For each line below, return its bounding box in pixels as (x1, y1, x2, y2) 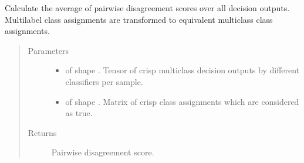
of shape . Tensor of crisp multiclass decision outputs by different (65, 64, 300, 76)
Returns (28, 126, 57, 138)
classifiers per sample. (65, 75, 143, 87)
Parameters (28, 44, 69, 56)
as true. (65, 107, 93, 119)
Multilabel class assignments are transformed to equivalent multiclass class (5, 13, 273, 25)
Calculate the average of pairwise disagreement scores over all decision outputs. (5, 2, 290, 13)
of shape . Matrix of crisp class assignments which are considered (65, 95, 299, 107)
